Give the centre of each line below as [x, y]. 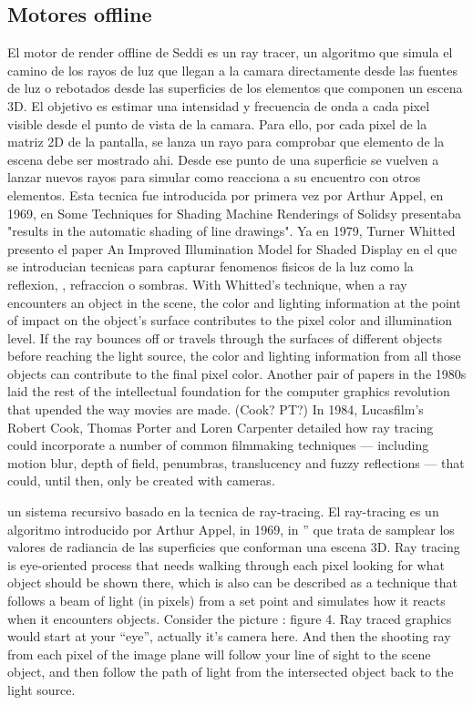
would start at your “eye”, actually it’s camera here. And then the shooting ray [229, 636]
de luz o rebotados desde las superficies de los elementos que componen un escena [235, 88]
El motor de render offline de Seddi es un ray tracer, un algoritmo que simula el [230, 52]
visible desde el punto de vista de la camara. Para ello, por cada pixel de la [217, 123]
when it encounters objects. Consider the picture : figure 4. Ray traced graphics [230, 618]
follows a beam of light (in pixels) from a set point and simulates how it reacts [226, 601]
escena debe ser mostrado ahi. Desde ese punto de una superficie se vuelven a [223, 159]
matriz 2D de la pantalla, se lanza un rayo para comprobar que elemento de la [226, 142]
